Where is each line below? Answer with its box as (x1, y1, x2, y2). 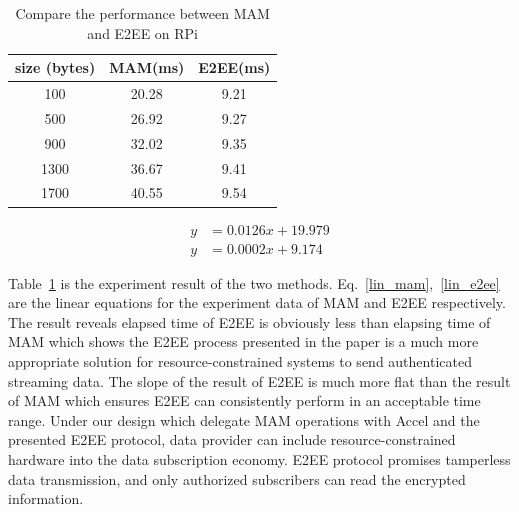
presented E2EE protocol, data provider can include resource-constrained (8, 429, 456, 450)
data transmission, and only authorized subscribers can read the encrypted (8, 468, 466, 489)
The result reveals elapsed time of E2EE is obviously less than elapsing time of (8, 311, 491, 332)
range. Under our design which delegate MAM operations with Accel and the (8, 409, 480, 430)
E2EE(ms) (198, 57, 271, 78)
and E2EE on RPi (87, 22, 199, 43)
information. (8, 488, 84, 509)
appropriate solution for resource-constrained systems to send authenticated (8, 350, 472, 371)
